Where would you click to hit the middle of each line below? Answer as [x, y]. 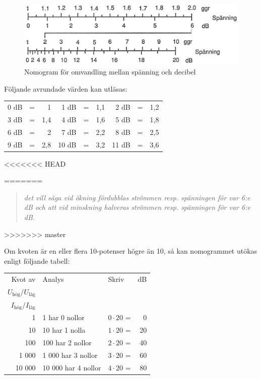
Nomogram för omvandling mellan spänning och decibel [110, 72]
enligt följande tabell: [37, 260]
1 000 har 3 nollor [70, 355]
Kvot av [23, 279]
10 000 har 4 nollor [72, 367]
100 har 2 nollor [67, 343]
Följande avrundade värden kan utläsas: [66, 88]
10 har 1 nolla [64, 330]
